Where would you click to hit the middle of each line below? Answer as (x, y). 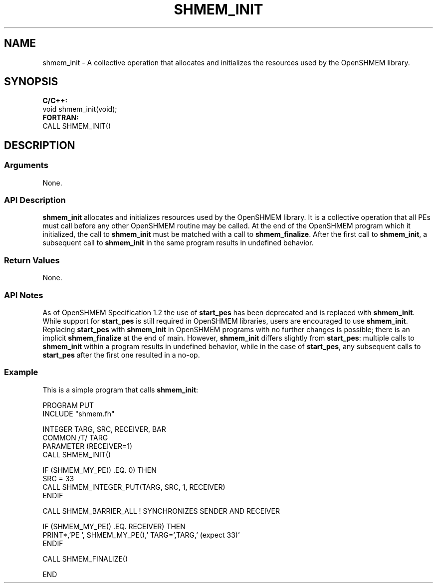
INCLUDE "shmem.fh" (79, 413)
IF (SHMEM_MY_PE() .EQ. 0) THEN (100, 470)
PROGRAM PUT (68, 405)
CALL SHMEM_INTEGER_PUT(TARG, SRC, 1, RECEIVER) (134, 487)
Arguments (26, 165)
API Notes (24, 295)
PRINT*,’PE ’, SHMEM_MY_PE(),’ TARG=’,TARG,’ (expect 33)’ (141, 535)
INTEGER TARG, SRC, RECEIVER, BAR (104, 429)
